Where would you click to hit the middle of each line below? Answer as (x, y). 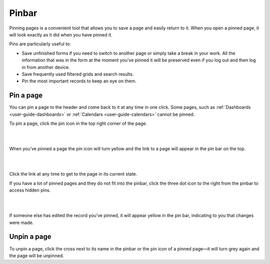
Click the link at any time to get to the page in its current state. (73, 174)
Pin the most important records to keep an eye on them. (79, 81)
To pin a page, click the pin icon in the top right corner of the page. (78, 123)
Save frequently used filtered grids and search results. (78, 74)
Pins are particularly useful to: (40, 44)
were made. (21, 223)
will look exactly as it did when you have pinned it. (61, 34)
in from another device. (46, 67)
